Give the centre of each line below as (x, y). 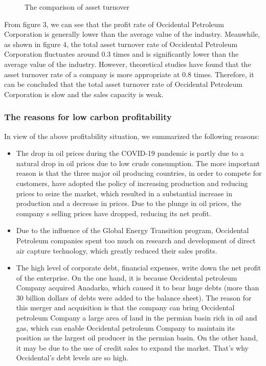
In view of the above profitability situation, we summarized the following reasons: (132, 136)
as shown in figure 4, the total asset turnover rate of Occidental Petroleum (121, 44)
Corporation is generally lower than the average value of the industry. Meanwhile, (132, 34)
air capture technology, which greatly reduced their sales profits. (117, 250)
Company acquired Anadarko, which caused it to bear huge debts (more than (138, 288)
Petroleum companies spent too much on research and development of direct (136, 240)
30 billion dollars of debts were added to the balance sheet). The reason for (134, 297)
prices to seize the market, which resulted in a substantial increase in (124, 193)
